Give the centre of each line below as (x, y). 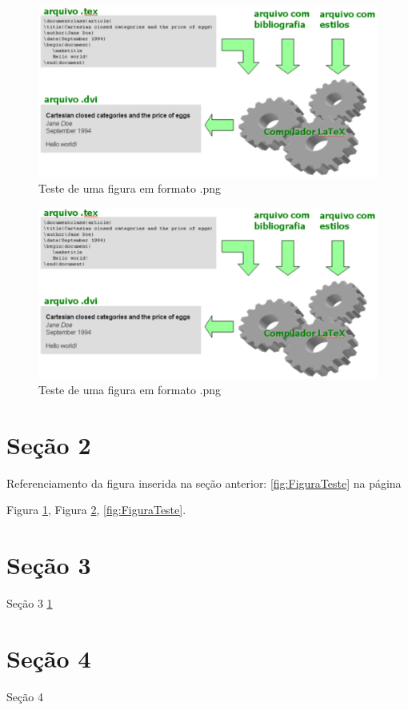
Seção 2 (49, 444)
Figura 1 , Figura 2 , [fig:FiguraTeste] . (96, 510)
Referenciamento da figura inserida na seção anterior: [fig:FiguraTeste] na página (204, 483)
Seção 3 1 (30, 603)
